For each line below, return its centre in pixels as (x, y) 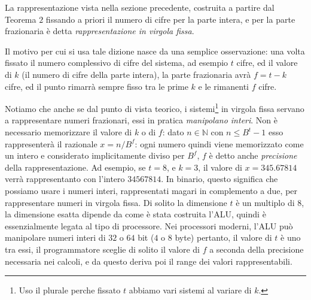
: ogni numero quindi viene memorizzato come (219, 143)
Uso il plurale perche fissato (70, 290)
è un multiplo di (265, 202)
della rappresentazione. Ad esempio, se (75, 167)
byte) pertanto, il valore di (223, 237)
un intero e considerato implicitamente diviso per (95, 155)
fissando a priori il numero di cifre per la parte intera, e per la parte (170, 19)
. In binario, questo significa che (219, 179)
